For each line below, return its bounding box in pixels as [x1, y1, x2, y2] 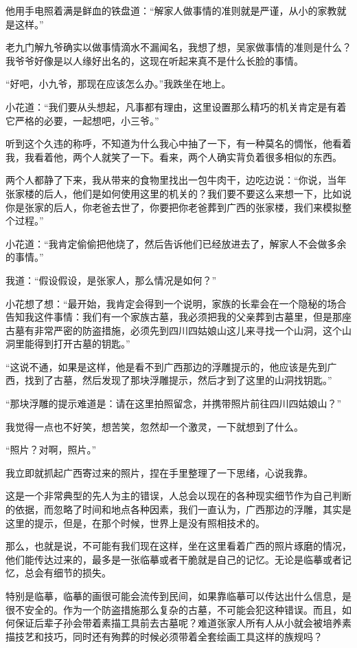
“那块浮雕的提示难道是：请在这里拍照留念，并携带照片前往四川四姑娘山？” [5, 396, 342, 411]
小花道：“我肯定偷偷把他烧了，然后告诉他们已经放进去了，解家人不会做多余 [5, 236, 347, 250]
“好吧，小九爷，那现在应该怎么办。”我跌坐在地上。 [5, 76, 231, 91]
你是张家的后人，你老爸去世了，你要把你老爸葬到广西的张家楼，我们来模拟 [5, 199, 342, 214]
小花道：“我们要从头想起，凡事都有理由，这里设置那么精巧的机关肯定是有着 [5, 99, 347, 114]
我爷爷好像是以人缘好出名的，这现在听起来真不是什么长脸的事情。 [5, 53, 303, 67]
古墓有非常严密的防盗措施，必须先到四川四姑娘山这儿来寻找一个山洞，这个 [5, 323, 342, 337]
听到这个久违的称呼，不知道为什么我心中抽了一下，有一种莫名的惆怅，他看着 [5, 136, 352, 151]
